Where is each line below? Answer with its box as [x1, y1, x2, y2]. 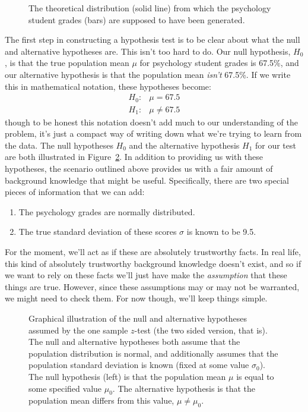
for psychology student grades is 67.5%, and [139, 56, 299, 69]
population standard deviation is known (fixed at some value [28, 358, 249, 371]
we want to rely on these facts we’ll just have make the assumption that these [5, 269, 287, 281]
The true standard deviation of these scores [18, 225, 177, 238]
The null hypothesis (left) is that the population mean [28, 370, 226, 382]
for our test [255, 139, 296, 151]
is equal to [236, 370, 274, 382]
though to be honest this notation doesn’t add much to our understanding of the [5, 115, 298, 128]
